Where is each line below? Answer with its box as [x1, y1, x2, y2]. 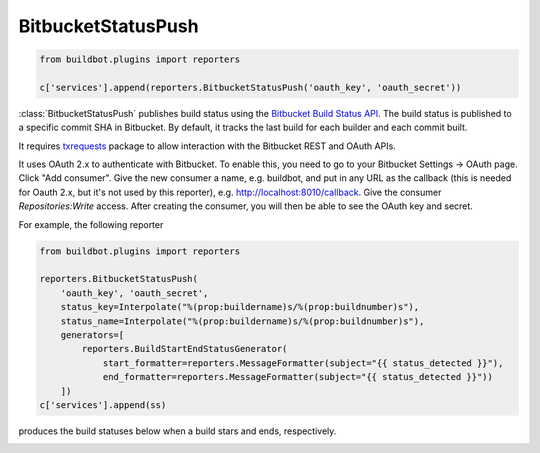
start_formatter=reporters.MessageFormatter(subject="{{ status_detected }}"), [102, 357, 504, 369]
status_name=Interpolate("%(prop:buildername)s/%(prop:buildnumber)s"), [60, 315, 425, 327]
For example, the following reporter [18, 218, 164, 230]
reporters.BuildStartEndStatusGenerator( [81, 343, 288, 355]
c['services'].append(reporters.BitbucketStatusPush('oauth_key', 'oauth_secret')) [39, 81, 462, 93]
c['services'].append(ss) [39, 399, 167, 410]
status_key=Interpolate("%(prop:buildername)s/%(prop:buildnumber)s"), [60, 301, 420, 313]
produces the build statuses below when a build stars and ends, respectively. [18, 425, 337, 437]
